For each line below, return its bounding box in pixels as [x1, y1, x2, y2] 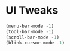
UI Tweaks [5, 4, 59, 17]
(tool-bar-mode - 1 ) [5, 28, 54, 34]
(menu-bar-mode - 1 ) [5, 23, 54, 29]
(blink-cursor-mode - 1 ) [5, 40, 65, 46]
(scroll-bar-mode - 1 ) [5, 34, 60, 40]
